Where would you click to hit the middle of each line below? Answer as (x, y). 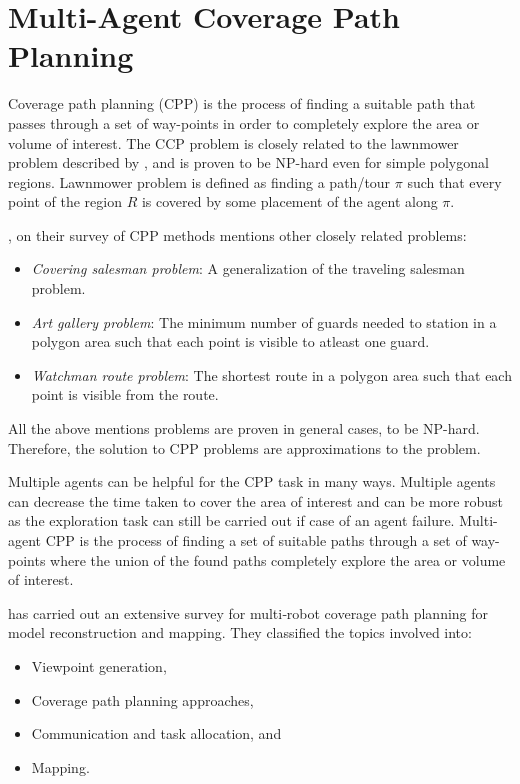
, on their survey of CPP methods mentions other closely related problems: (237, 234)
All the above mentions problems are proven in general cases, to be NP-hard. (244, 428)
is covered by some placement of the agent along (289, 201)
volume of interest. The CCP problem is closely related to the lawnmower (233, 142)
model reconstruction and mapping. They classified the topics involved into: (240, 632)
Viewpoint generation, (99, 665)
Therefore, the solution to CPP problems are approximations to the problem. (244, 447)
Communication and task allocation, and (156, 733)
